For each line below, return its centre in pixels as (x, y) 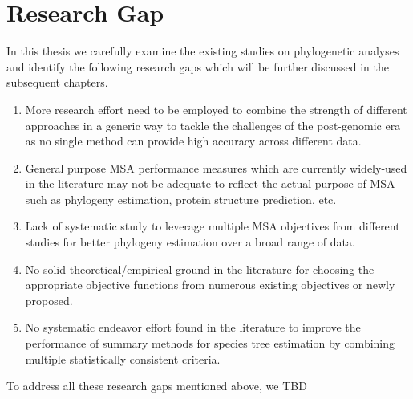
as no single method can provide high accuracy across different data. (193, 141)
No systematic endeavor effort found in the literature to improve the (193, 327)
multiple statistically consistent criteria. (123, 358)
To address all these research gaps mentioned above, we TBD (157, 386)
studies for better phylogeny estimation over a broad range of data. (190, 242)
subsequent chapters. (57, 82)
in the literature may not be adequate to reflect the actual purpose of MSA (210, 183)
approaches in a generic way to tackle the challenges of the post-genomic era (213, 125)
